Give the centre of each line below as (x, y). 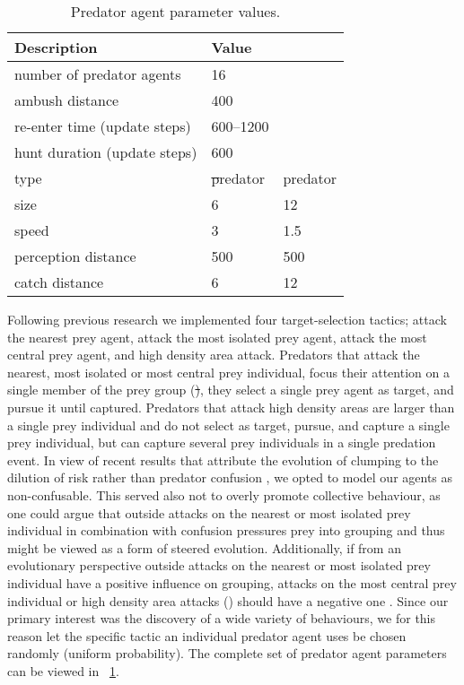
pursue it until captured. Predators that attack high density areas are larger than (231, 407)
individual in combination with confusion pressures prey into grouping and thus (226, 530)
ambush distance (67, 100)
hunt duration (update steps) (106, 152)
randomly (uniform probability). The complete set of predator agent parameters (227, 653)
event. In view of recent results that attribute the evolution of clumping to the (223, 460)
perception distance (75, 256)
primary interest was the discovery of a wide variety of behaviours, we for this (222, 618)
